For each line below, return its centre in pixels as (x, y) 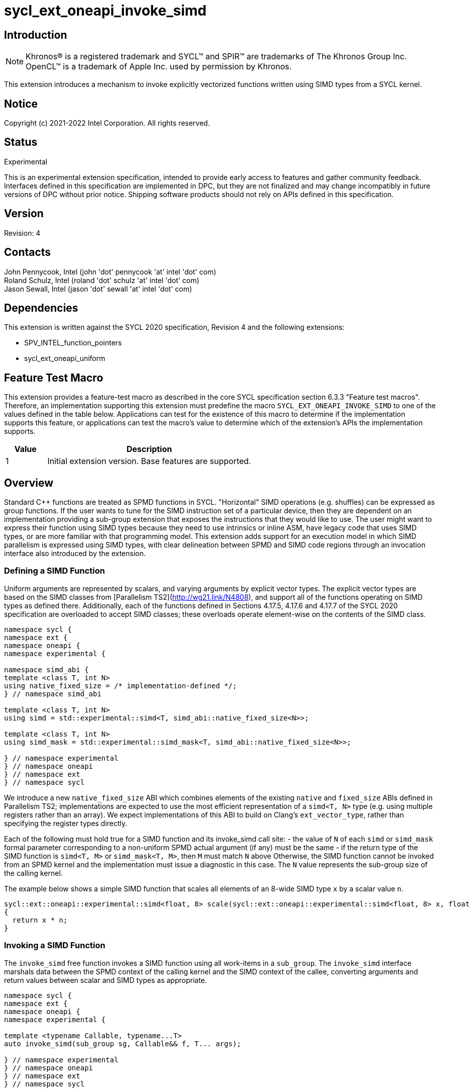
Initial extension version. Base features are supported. (149, 461)
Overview (29, 483)
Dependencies (41, 308)
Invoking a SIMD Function (55, 945)
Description (149, 449)
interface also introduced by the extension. (75, 554)
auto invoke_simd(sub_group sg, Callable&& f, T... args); (123, 1043)
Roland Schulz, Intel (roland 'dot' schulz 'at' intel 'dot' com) (102, 280)
